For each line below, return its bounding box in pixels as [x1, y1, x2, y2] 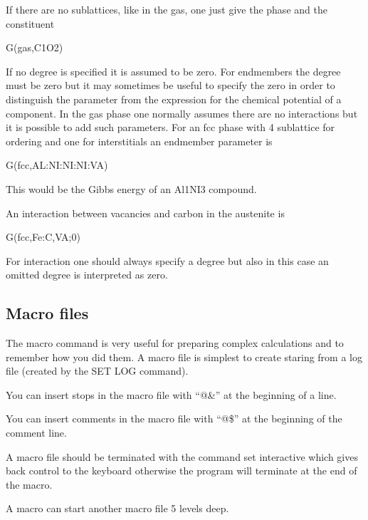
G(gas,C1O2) [6, 40, 63, 55]
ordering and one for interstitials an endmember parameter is [6, 133, 273, 148]
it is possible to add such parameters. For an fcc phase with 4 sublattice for [6, 120, 335, 135]
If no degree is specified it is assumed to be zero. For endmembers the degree [6, 63, 341, 78]
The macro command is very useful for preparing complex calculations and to [6, 336, 344, 350]
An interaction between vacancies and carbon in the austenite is [6, 205, 285, 220]
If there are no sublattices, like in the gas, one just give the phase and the [6, 2, 327, 16]
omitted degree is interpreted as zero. [6, 267, 168, 282]
